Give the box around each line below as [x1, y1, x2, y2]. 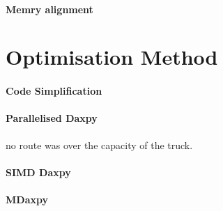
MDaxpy [6, 192, 48, 206]
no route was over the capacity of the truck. [6, 137, 193, 152]
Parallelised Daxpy [6, 111, 98, 125]
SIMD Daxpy [6, 164, 71, 179]
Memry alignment [6, 1, 93, 16]
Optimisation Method [6, 42, 218, 71]
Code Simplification [6, 84, 102, 98]
